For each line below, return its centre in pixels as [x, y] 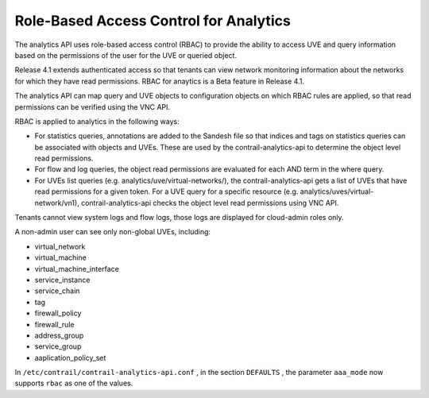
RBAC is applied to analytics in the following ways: [97, 121]
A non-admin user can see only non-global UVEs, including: [112, 232]
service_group [58, 346]
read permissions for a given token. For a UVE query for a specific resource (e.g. [166, 191]
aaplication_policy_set [70, 357]
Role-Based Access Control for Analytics [153, 21]
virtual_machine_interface [77, 269]
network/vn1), [57, 203]
